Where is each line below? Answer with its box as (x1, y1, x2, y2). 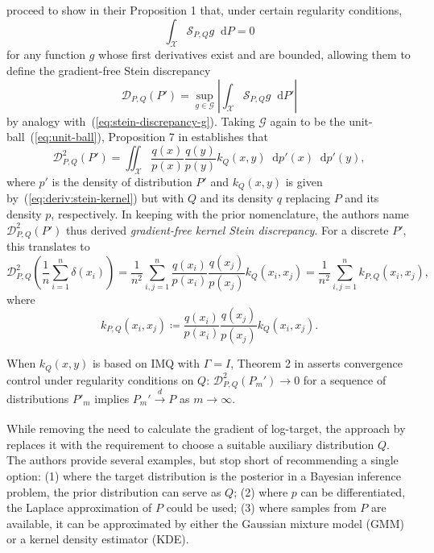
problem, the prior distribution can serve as (6, 483, 221, 500)
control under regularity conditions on (6, 371, 194, 388)
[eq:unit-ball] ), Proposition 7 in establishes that (35, 128, 268, 145)
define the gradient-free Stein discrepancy (6, 61, 211, 78)
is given (285, 173, 323, 190)
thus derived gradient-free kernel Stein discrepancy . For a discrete (65, 221, 389, 238)
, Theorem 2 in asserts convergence (230, 355, 403, 372)
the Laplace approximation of (6, 499, 152, 516)
